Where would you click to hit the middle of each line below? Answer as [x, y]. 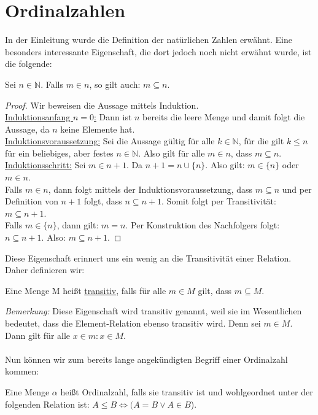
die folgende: [29, 64]
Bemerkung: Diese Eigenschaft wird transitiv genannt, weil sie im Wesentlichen [153, 311]
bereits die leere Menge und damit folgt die [224, 117]
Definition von [32, 201]
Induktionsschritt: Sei [45, 165]
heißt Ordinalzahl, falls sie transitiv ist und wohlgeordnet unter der [187, 391]
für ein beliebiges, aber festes [59, 153]
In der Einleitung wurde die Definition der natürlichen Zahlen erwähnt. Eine [149, 40]
